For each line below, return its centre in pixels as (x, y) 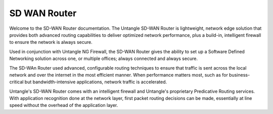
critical (16, 82)
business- (240, 75)
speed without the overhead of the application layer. (64, 105)
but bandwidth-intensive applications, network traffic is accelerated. (96, 82)
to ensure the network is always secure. (51, 42)
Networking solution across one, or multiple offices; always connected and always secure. (104, 59)
